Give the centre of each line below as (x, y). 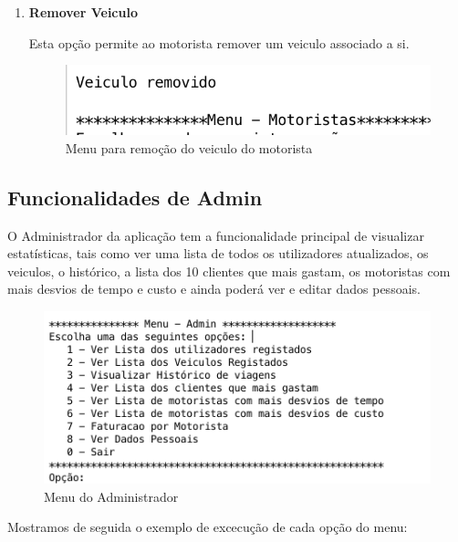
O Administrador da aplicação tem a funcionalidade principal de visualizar (216, 235)
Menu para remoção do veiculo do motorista (189, 147)
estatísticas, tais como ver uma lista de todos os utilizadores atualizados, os (218, 253)
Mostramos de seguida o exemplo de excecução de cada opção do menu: (208, 527)
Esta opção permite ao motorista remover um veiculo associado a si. (219, 42)
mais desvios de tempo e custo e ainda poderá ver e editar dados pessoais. (214, 289)
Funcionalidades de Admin (135, 197)
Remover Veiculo (83, 12)
